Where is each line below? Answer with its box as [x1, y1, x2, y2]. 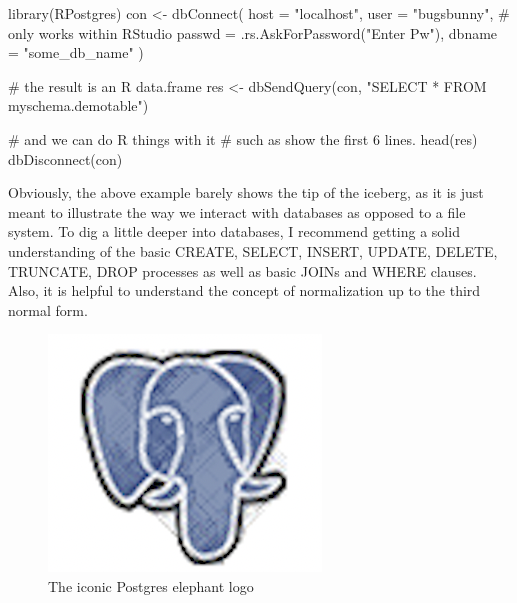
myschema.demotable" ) [8, 95, 149, 116]
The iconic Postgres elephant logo [48, 575, 254, 596]
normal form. [8, 299, 88, 320]
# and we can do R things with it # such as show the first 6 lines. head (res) [8, 128, 478, 149]
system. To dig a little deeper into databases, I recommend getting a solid [8, 221, 460, 242]
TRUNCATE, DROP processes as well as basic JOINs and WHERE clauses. [8, 260, 477, 281]
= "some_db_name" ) [8, 42, 144, 63]
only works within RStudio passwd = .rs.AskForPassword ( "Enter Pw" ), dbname [8, 22, 498, 43]
